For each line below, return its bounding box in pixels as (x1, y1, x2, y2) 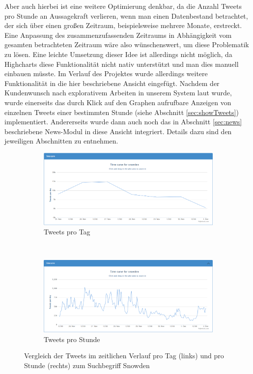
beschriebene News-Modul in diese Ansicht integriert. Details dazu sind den (4, 126, 232, 136)
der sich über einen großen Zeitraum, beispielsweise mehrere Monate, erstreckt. (4, 20, 242, 30)
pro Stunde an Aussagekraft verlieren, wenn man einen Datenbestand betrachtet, (4, 10, 248, 21)
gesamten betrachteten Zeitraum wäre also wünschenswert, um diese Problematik (4, 39, 249, 50)
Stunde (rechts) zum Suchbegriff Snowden (24, 360, 150, 371)
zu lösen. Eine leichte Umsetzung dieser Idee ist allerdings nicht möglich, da (4, 49, 232, 59)
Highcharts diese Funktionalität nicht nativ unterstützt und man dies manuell (4, 58, 239, 69)
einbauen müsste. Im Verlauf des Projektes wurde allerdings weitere (4, 68, 208, 79)
